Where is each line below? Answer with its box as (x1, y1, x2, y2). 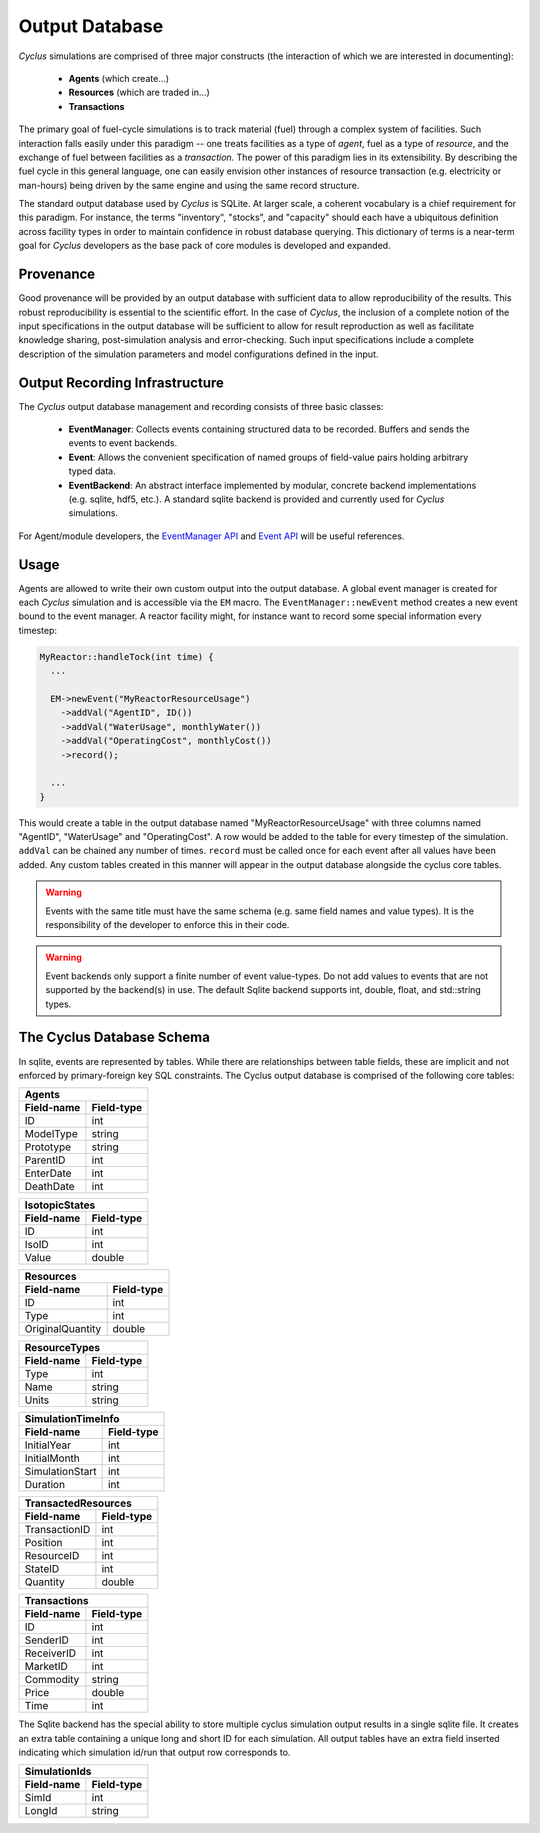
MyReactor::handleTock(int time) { (39, 651, 214, 662)
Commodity (24, 1673, 80, 1687)
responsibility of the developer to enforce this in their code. (45, 919, 290, 931)
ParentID (24, 1153, 66, 1167)
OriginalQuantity (24, 1322, 102, 1336)
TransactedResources (24, 1496, 132, 1510)
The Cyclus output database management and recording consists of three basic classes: (18, 400, 384, 412)
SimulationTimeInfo (24, 1412, 120, 1426)
